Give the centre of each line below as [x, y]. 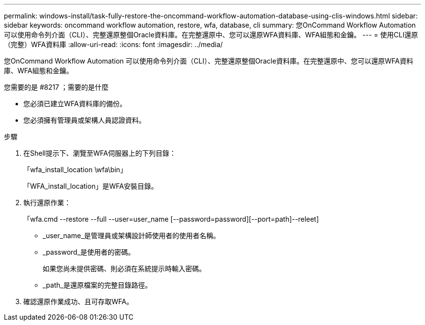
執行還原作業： [47, 203]
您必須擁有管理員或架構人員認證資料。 [84, 120]
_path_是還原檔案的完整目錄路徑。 [97, 285]
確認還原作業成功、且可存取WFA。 [78, 301]
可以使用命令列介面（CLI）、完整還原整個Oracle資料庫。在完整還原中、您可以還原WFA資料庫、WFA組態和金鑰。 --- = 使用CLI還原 [211, 35]
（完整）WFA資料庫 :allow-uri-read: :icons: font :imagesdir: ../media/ [114, 44]
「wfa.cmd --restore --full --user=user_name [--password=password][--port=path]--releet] [171, 219]
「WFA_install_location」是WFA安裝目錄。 [91, 186]
